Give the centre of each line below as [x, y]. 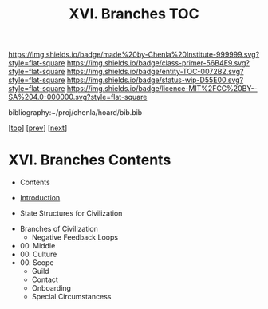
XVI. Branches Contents [90, 160]
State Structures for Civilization [71, 213]
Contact [45, 279]
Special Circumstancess [71, 297]
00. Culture [38, 254]
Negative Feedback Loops [75, 237]
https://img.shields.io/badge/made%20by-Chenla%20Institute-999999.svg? [134, 55]
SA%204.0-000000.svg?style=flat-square [78, 97]
